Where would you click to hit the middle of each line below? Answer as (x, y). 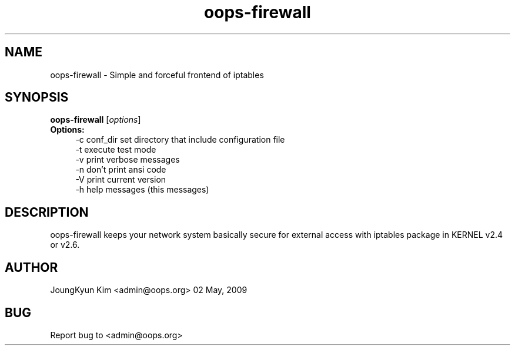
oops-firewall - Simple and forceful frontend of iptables (157, 75)
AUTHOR (31, 267)
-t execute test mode (116, 150)
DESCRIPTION (47, 212)
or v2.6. (65, 245)
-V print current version (121, 180)
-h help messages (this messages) (142, 190)
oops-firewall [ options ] (96, 120)
